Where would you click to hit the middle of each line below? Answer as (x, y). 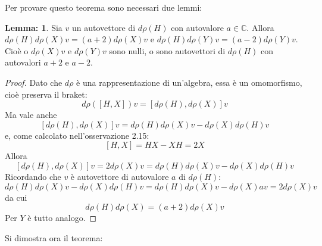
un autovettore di (104, 27)
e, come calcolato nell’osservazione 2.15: (77, 135)
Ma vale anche (31, 115)
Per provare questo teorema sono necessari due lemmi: (104, 7)
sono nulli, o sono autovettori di (167, 50)
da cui (16, 197)
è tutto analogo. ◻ (62, 218)
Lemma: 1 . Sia (34, 27)
